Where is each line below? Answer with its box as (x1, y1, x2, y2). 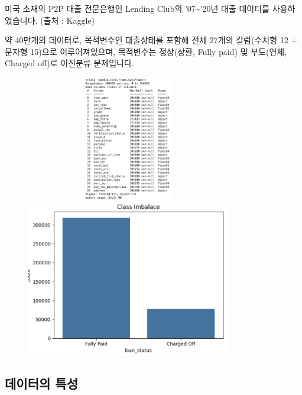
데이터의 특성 (5, 374, 78, 392)
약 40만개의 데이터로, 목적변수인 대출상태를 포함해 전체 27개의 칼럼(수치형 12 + (5, 34, 298, 46)
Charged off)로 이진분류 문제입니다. (5, 57, 134, 69)
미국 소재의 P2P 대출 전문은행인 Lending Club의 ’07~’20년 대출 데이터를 (5, 2, 269, 14)
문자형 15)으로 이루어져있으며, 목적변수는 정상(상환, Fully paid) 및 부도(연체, (5, 45, 287, 57)
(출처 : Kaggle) (40, 14, 95, 26)
